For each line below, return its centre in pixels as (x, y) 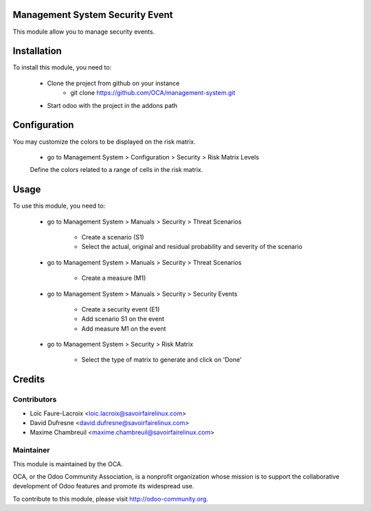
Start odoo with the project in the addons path (112, 105)
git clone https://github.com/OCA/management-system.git (153, 93)
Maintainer (31, 450)
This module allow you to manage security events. (84, 32)
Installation (37, 51)
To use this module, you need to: (59, 206)
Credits (29, 379)
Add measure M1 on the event (124, 328)
